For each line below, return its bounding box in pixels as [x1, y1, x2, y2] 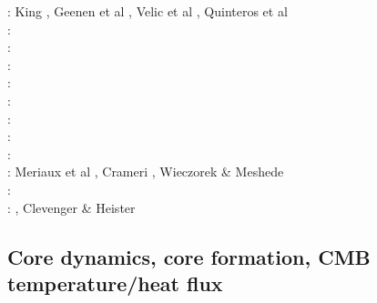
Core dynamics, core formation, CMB [7, 242, 371, 270]
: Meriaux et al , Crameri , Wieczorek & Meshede [7, 162, 284, 181]
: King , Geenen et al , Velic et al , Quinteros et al [7, 2, 288, 20]
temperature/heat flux [7, 268, 223, 297]
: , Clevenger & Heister [7, 197, 136, 217]
